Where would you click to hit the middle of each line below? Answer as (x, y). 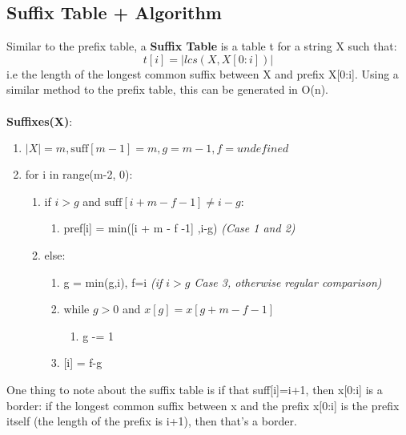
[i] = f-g (83, 362)
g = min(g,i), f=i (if (113, 282)
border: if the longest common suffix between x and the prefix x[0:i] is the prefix (203, 405)
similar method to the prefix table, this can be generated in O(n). (168, 89)
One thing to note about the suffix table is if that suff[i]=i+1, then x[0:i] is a (195, 389)
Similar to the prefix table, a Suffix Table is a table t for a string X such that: (202, 46)
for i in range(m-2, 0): (79, 174)
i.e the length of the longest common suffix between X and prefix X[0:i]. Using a (203, 73)
